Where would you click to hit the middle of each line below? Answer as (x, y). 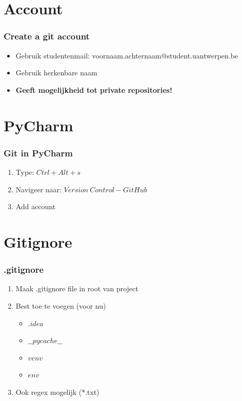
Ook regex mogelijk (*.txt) (57, 392)
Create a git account (47, 36)
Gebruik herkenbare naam (56, 73)
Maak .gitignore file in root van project (77, 288)
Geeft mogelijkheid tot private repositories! (94, 89)
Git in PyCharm (38, 153)
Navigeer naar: (38, 189)
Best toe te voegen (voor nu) (61, 305)
